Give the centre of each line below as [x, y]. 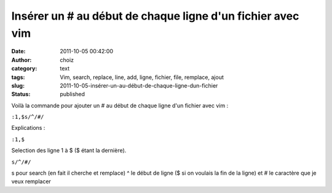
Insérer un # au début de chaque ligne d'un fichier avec [155, 16]
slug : [18, 85]
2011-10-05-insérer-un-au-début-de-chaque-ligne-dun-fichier [139, 85]
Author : [22, 60]
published [73, 94]
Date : [18, 51]
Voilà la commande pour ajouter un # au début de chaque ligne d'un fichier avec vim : [120, 105]
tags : [18, 77]
